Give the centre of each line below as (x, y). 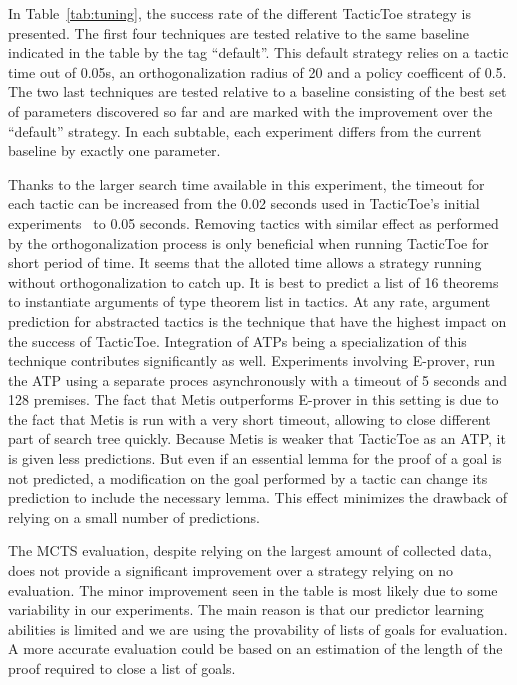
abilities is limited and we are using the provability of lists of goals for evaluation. (258, 628)
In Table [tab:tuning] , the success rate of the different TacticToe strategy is (239, 13)
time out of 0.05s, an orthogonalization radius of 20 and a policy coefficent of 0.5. (257, 71)
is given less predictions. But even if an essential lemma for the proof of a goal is (255, 458)
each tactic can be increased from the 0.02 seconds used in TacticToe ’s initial (244, 203)
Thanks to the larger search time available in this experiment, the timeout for (246, 183)
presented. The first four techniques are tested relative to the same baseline (239, 32)
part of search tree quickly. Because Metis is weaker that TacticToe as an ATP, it (257, 438)
